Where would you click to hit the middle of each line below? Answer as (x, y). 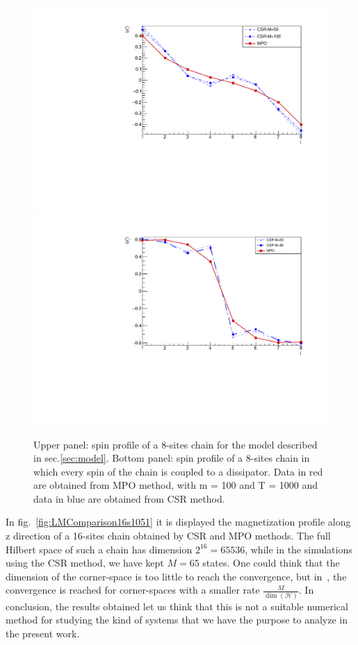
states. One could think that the (271, 563)
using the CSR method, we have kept (85, 563)
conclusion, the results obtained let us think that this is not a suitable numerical (177, 606)
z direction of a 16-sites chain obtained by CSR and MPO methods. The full (168, 536)
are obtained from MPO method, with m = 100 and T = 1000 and (176, 485)
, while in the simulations (299, 549)
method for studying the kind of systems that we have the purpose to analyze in (177, 620)
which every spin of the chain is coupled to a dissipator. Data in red (178, 471)
